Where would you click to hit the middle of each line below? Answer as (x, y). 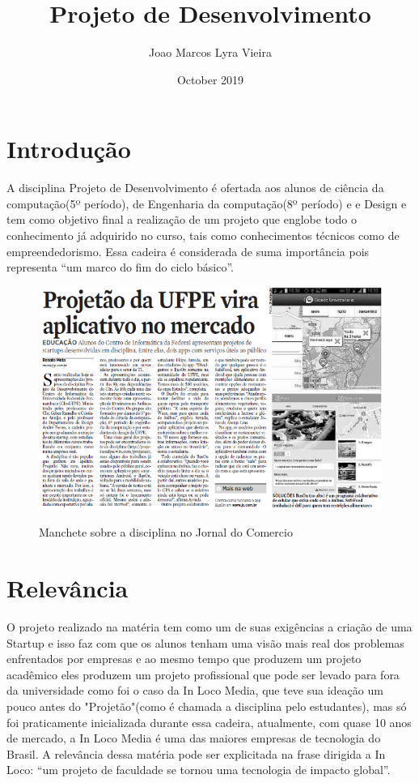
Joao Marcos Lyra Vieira (210, 52)
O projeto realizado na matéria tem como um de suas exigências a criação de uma (209, 627)
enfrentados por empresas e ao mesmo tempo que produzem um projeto (184, 659)
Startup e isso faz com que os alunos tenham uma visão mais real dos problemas (205, 642)
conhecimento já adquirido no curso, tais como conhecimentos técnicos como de (203, 235)
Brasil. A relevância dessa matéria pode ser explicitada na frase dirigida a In (196, 753)
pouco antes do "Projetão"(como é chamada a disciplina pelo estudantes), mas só (207, 706)
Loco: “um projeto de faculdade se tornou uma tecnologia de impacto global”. (199, 770)
